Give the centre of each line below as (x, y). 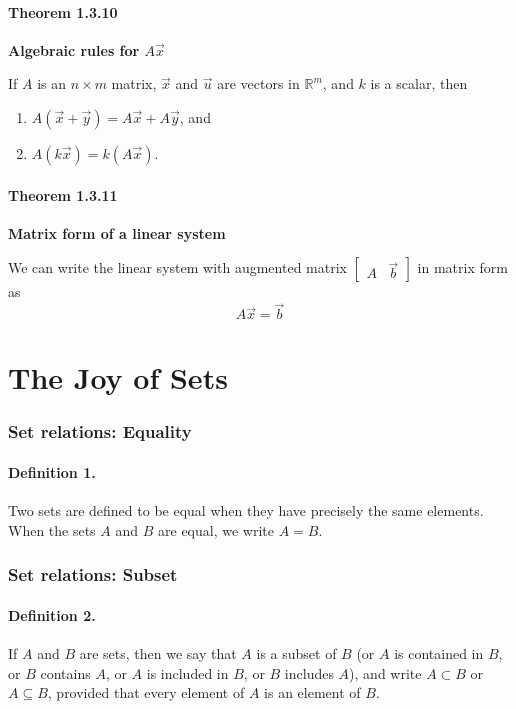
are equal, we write (216, 529)
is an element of (312, 692)
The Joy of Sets (118, 377)
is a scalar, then (419, 83)
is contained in (439, 653)
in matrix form (462, 267)
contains (65, 672)
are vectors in (258, 83)
